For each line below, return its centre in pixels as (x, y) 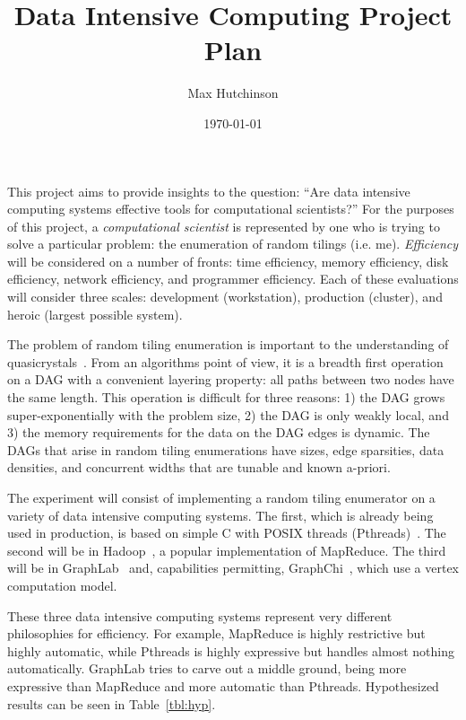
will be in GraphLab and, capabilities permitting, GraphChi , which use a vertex (233, 568)
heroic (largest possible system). (95, 314)
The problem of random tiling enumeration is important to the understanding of (228, 344)
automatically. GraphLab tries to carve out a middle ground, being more (207, 668)
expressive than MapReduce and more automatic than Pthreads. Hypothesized (223, 685)
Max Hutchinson (233, 93)
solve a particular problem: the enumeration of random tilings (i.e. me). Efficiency (233, 244)
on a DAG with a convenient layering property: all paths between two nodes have (231, 379)
